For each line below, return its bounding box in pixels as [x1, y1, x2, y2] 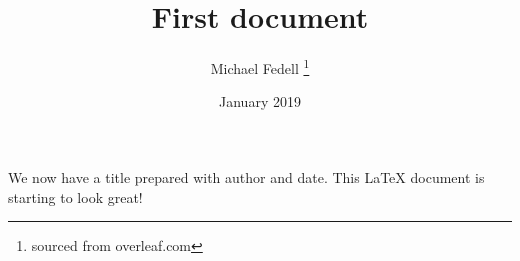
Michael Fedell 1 [210, 55, 310, 78]
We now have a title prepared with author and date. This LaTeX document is [8, 166, 485, 187]
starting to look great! [8, 186, 143, 207]
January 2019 [219, 91, 301, 112]
